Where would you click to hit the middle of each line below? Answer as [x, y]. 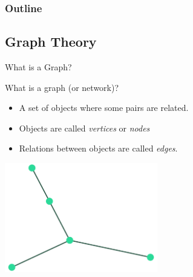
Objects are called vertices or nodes [84, 128]
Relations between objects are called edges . [98, 148]
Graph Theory [51, 42]
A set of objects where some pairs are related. [104, 108]
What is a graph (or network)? [62, 87]
